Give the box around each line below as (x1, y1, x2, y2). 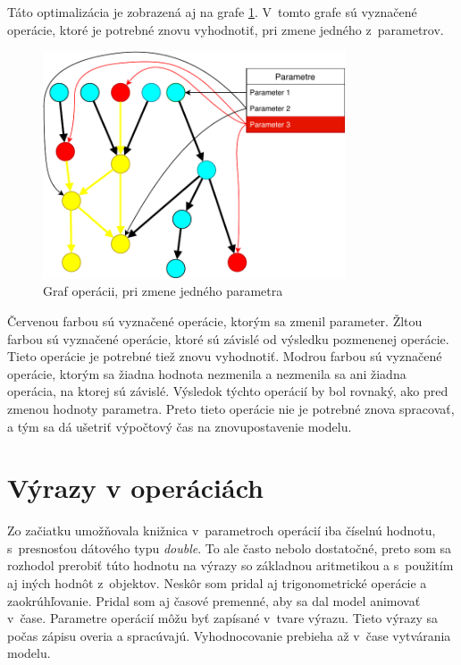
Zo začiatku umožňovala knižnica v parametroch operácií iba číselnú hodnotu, (7, 521, 436, 540)
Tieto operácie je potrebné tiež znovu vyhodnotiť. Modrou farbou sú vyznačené (7, 347, 442, 366)
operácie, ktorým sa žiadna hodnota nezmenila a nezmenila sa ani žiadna (7, 364, 407, 383)
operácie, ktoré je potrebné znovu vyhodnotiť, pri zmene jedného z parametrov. (7, 20, 444, 38)
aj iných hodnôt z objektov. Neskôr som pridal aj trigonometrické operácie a (7, 574, 427, 593)
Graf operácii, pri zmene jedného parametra (43, 282, 283, 300)
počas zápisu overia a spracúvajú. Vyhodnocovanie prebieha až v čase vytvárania (7, 626, 451, 644)
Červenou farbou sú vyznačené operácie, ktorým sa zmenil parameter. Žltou (7, 311, 423, 330)
